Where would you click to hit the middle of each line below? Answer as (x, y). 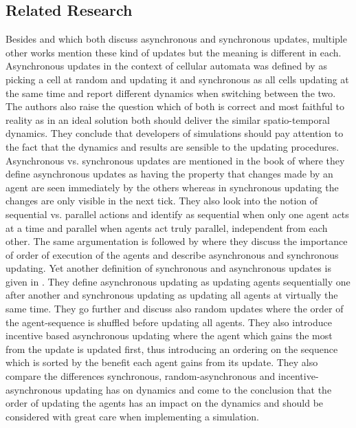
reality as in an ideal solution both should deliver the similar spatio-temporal (168, 119)
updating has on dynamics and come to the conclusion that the (198, 389)
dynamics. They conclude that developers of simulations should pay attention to (175, 133)
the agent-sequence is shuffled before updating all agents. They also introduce (169, 322)
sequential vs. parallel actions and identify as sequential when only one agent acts (177, 214)
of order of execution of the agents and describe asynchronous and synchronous (172, 254)
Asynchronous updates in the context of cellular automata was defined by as (166, 66)
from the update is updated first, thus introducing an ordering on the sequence (172, 349)
